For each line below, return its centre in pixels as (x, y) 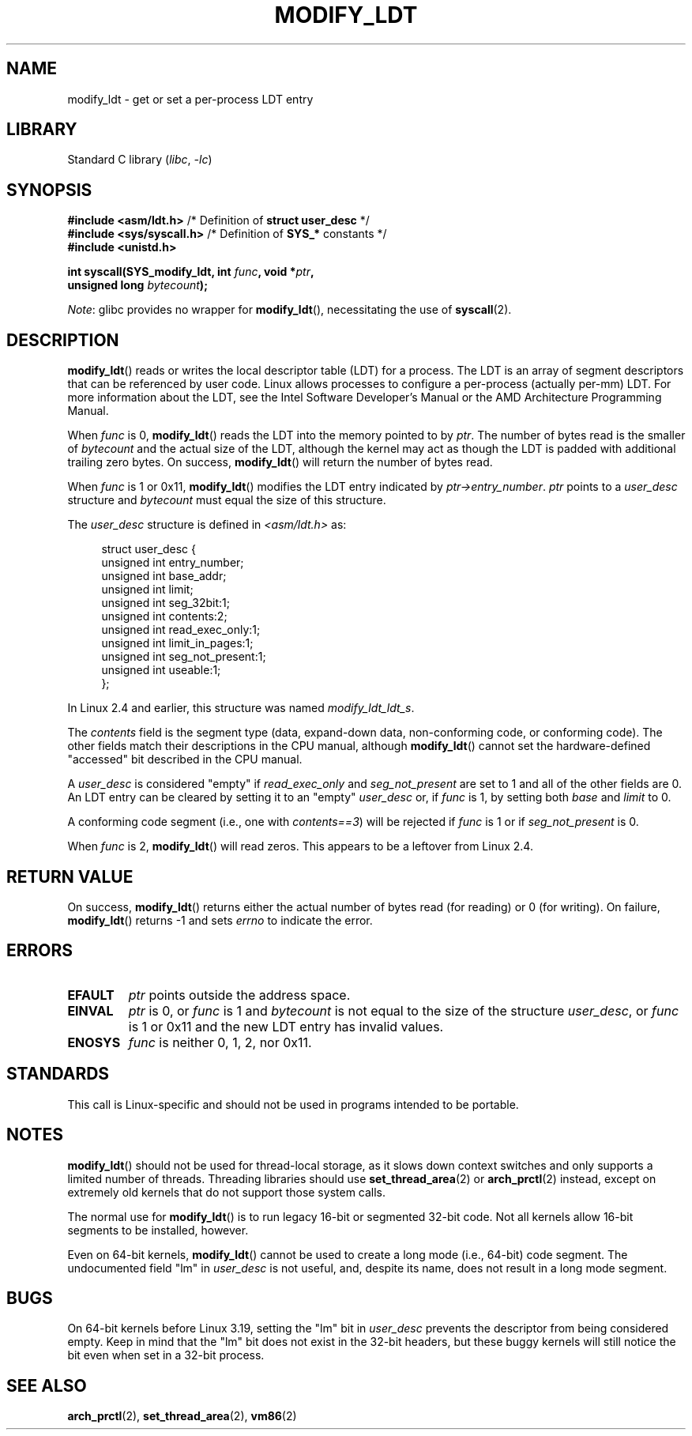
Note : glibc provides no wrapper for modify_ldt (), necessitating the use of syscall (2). (290, 310)
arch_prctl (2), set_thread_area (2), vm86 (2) (182, 1416)
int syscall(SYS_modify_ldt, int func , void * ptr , (191, 272)
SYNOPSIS (49, 190)
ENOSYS (94, 1042)
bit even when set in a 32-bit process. (166, 1355)
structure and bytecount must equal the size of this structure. (227, 500)
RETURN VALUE (70, 876)
